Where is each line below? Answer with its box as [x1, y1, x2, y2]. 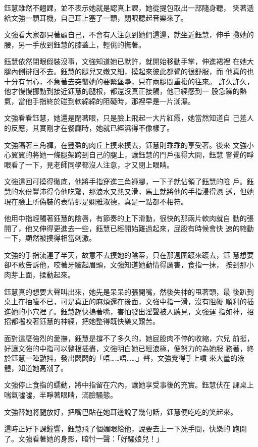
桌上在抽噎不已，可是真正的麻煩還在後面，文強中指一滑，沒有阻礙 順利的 [4, 296, 247, 307]
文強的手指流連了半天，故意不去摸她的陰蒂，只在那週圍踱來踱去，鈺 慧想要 [4, 249, 254, 260]
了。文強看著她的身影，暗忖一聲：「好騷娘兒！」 [4, 433, 163, 443]
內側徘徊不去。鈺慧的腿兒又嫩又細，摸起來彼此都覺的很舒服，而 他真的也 [11, 66, 254, 76]
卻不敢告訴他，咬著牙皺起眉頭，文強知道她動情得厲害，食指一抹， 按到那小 [4, 259, 254, 270]
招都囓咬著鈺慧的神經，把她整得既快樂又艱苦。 [4, 316, 160, 326]
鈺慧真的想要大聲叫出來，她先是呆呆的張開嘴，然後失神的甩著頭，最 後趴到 [4, 286, 254, 297]
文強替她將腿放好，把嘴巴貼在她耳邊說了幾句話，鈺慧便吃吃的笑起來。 [4, 406, 237, 417]
